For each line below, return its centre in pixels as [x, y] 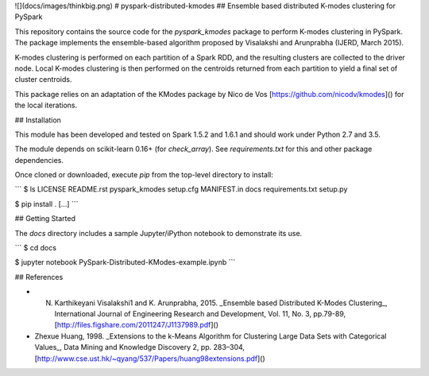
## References [39, 277]
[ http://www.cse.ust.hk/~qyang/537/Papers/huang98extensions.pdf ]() [150, 359]
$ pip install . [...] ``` [46, 204]
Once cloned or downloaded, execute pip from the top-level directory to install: [144, 175]
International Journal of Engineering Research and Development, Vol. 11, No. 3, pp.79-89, [200, 313]
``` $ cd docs [36, 248]
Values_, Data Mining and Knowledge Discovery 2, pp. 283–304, [140, 347]
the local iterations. [46, 105]
